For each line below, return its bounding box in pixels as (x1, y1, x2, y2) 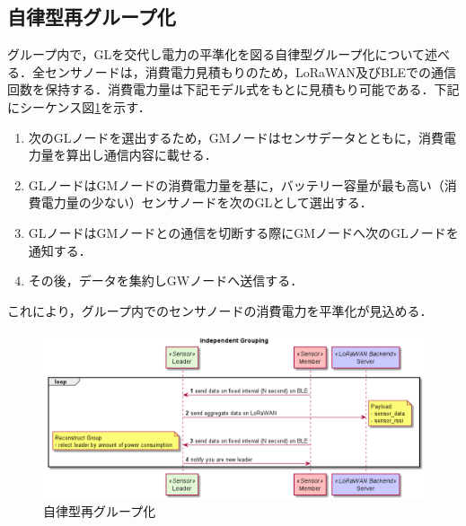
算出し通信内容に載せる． (66, 145, 217, 164)
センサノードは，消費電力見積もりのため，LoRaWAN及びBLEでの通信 (44, 62, 457, 81)
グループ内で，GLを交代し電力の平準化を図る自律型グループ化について (7, 45, 426, 64)
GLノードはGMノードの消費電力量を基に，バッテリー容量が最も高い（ (28, 175, 444, 194)
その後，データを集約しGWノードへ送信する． (28, 271, 303, 290)
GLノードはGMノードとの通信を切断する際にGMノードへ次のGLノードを (28, 223, 459, 241)
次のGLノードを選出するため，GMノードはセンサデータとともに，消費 (28, 127, 444, 146)
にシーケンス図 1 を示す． (7, 97, 151, 116)
